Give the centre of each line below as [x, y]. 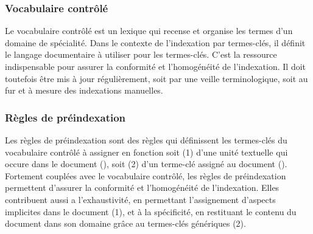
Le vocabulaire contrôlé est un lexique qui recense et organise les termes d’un [149, 31]
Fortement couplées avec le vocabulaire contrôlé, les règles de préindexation [146, 175]
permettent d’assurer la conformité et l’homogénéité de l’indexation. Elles [142, 188]
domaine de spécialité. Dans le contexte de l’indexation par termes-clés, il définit [155, 42]
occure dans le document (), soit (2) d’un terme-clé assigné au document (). [146, 164]
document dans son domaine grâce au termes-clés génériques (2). [125, 223]
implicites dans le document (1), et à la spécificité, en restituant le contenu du [151, 211]
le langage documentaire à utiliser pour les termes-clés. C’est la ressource [141, 54]
